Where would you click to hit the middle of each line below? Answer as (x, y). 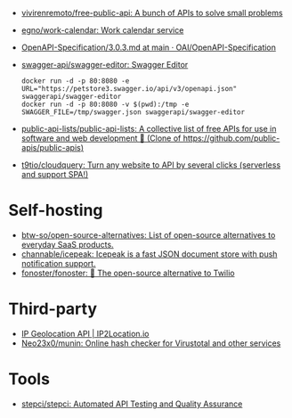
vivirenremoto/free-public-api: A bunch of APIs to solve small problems (152, 13)
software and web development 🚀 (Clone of (101, 138)
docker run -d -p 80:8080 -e (75, 81)
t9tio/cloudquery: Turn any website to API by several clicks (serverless (151, 165)
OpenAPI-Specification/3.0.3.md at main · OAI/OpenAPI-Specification (149, 47)
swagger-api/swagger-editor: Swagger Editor (105, 65)
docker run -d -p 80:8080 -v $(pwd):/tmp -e (105, 104)
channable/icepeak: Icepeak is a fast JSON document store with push (149, 254)
